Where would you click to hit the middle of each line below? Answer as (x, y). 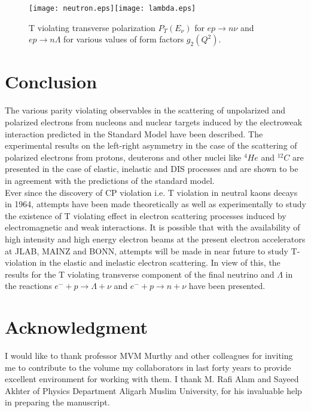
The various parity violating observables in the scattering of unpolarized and (145, 110)
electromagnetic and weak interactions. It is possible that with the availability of (153, 227)
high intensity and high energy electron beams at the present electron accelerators (155, 239)
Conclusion (51, 82)
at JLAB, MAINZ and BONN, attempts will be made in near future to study (147, 250)
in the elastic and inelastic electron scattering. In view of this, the (160, 262)
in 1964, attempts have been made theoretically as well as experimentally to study (155, 204)
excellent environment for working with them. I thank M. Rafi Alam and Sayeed (152, 379)
